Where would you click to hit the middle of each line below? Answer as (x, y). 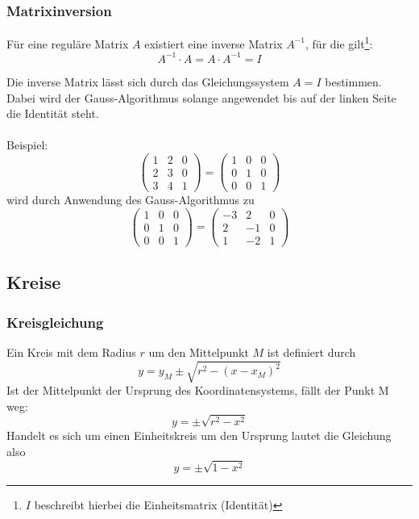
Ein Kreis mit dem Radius (71, 352)
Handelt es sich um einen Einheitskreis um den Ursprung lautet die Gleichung (199, 435)
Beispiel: (27, 145)
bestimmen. (353, 81)
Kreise (34, 282)
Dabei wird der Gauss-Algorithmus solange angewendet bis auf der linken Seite (201, 97)
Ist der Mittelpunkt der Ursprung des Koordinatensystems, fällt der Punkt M (198, 389)
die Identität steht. (53, 113)
